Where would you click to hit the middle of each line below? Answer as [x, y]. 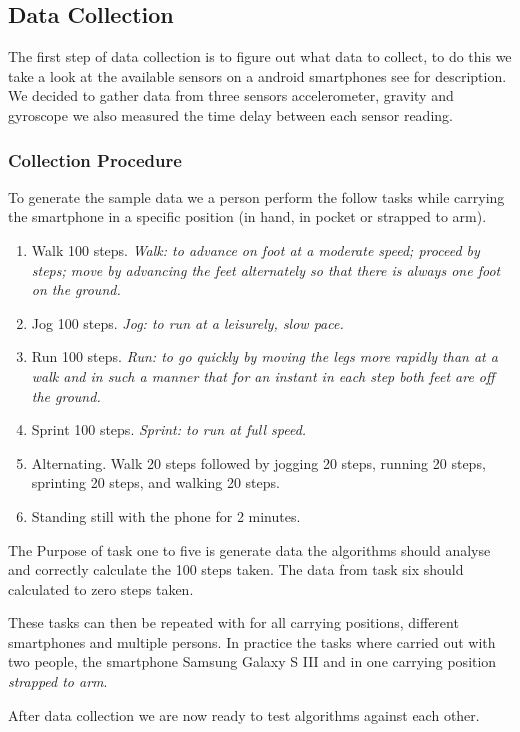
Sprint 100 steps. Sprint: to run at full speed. [169, 429]
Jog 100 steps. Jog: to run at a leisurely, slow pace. [187, 322]
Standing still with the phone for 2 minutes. [166, 515]
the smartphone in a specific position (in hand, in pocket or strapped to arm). [247, 216]
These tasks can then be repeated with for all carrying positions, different [233, 622]
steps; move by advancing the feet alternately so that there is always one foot [266, 269]
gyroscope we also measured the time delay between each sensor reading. [230, 114]
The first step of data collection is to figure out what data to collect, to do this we [260, 56]
